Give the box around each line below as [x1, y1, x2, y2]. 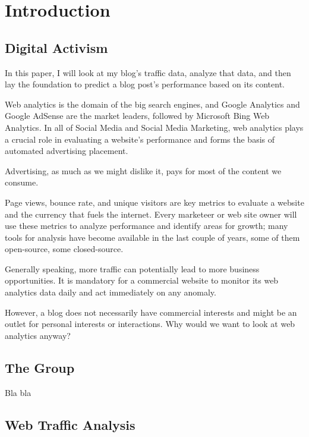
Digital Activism [5, 38, 108, 56]
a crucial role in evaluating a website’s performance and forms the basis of [5, 133, 275, 145]
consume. [5, 176, 39, 188]
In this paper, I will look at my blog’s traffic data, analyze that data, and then [5, 66, 291, 78]
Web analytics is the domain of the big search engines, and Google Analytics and [5, 98, 300, 110]
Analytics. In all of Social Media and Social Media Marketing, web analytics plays [5, 121, 304, 133]
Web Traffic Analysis [5, 415, 135, 433]
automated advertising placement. [5, 144, 128, 157]
